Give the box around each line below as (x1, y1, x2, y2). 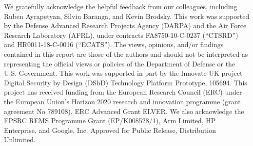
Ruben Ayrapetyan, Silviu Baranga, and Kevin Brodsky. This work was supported (4, 11, 250, 21)
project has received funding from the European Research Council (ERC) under (4, 87, 242, 97)
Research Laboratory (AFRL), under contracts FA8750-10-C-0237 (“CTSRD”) (4, 30, 238, 40)
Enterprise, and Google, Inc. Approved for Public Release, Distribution (4, 125, 216, 135)
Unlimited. (4, 134, 36, 145)
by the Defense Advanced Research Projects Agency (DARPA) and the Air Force (4, 20, 247, 31)
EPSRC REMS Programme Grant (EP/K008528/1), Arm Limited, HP (4, 115, 216, 126)
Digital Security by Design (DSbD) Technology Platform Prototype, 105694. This (4, 77, 247, 87)
